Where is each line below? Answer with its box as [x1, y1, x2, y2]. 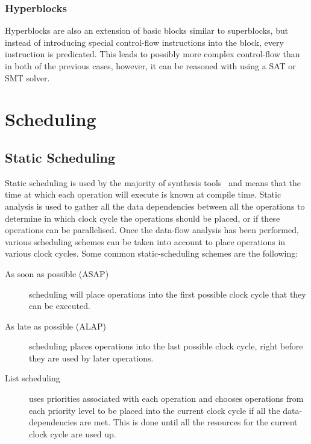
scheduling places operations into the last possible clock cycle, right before [29, 340, 303, 352]
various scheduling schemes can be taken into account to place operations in [5, 235, 286, 248]
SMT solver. [5, 71, 50, 84]
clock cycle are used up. [29, 427, 116, 440]
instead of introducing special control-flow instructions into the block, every [5, 36, 284, 48]
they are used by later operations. [29, 351, 154, 364]
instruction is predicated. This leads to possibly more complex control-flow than [5, 48, 300, 60]
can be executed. [29, 299, 90, 312]
